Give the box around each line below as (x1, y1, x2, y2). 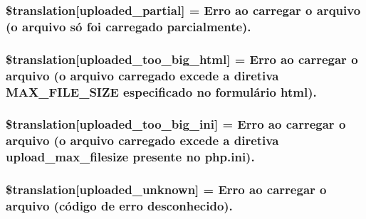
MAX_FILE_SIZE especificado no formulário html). (6, 82, 317, 100)
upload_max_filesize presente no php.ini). (6, 148, 255, 166)
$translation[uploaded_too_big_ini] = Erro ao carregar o (6, 115, 346, 133)
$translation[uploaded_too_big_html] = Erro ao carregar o (6, 50, 358, 68)
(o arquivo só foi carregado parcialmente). (6, 17, 251, 35)
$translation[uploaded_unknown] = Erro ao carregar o (6, 181, 327, 198)
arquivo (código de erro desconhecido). (6, 196, 233, 214)
